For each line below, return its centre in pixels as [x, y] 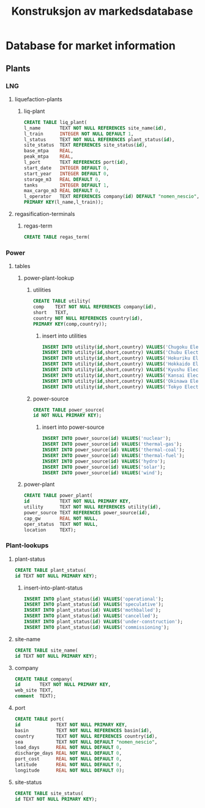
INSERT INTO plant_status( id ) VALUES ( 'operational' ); [94, 599]
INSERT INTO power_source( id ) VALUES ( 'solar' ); [104, 467]
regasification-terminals [45, 214]
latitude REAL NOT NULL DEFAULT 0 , [68, 765]
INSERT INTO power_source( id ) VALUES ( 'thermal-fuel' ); [113, 455]
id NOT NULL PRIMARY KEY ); [67, 415]
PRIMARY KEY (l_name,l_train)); [64, 202]
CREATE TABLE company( [43, 679]
